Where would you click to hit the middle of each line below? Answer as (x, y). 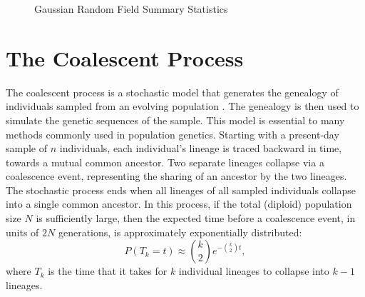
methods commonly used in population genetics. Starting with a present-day (173, 134)
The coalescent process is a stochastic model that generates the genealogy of (172, 92)
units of (22, 232)
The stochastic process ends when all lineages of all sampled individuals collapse (181, 190)
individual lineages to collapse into (254, 271)
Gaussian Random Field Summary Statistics (131, 9)
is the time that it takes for (108, 271)
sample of (27, 148)
